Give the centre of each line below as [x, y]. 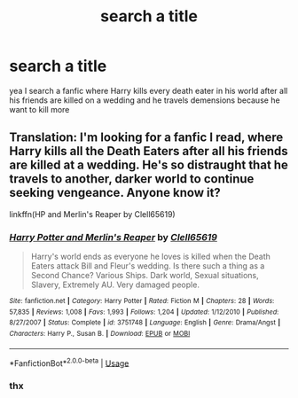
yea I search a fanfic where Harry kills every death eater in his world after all [149, 90]
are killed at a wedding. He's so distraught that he [149, 165]
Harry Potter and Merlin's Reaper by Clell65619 [113, 237]
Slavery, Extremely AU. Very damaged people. [115, 285]
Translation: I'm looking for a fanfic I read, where [146, 138]
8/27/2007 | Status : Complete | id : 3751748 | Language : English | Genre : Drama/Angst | [145, 323]
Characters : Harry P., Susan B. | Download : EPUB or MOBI [100, 334]
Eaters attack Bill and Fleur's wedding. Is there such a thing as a [148, 266]
